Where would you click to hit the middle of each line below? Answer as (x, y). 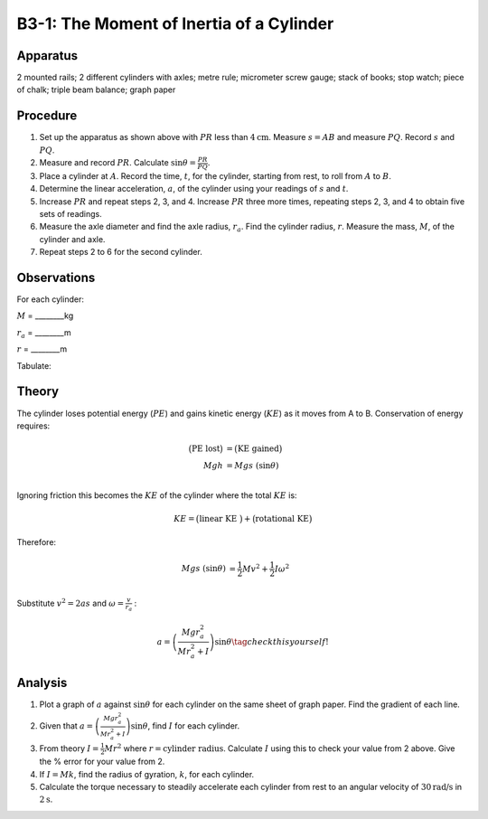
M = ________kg (45, 315)
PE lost (206, 449)
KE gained (258, 449)
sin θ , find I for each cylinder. (185, 726)
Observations (56, 278)
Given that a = (66, 726)
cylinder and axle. (72, 239)
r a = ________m (44, 333)
